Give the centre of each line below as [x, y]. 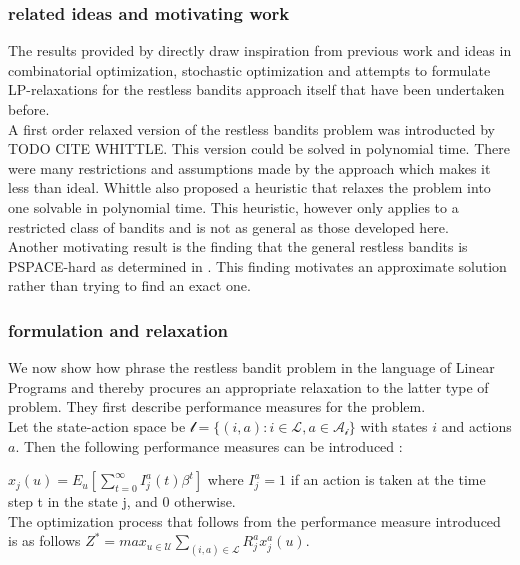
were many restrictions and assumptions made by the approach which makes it [249, 167]
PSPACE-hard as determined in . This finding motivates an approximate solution [257, 265]
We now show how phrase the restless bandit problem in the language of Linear [251, 367]
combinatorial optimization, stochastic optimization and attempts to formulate [249, 69]
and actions [476, 425]
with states [394, 425]
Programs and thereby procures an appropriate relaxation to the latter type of [248, 386]
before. [29, 109]
